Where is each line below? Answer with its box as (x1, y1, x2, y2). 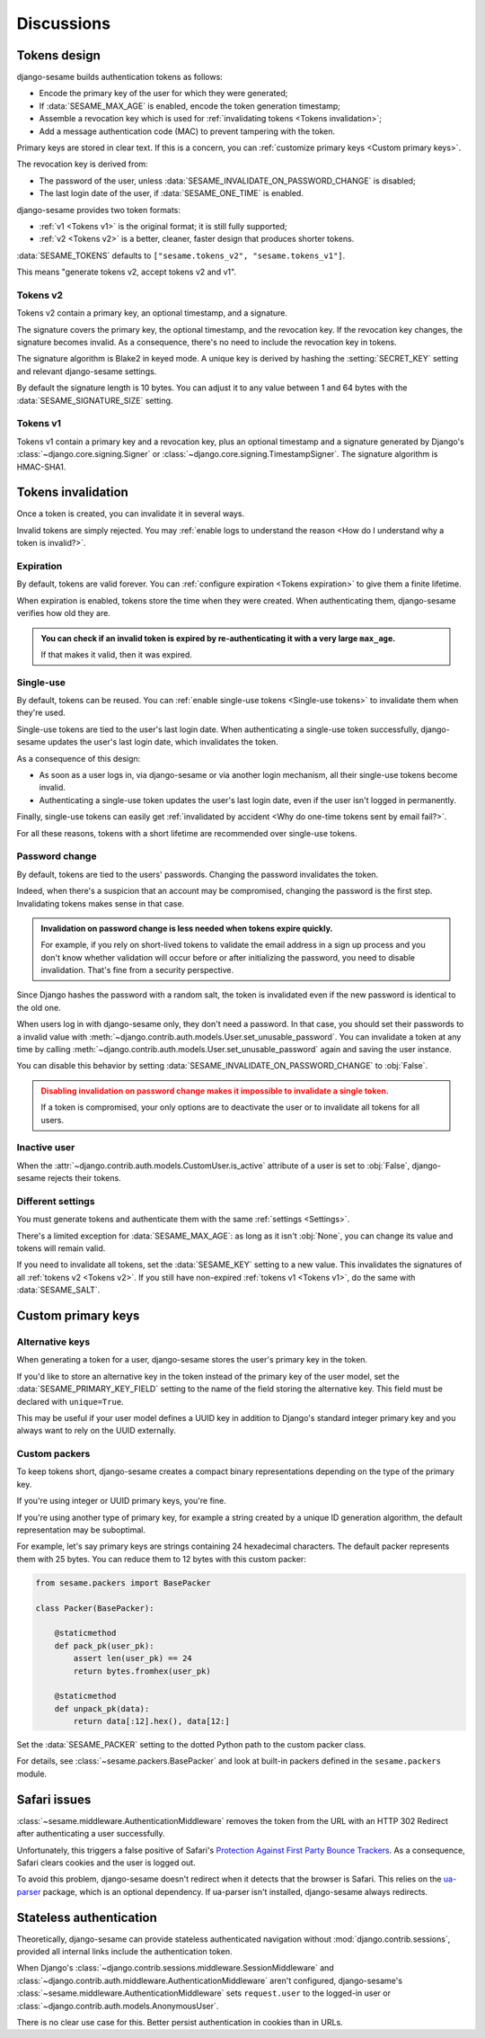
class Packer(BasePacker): (35, 1603, 154, 1613)
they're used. (16, 707, 66, 719)
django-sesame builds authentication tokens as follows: (16, 72, 224, 83)
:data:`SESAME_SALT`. (16, 1284, 101, 1295)
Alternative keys (16, 1336, 91, 1348)
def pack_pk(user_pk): (54, 1640, 154, 1650)
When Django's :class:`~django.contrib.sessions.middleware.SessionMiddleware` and (16, 1962, 334, 1973)
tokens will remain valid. (16, 1243, 106, 1254)
